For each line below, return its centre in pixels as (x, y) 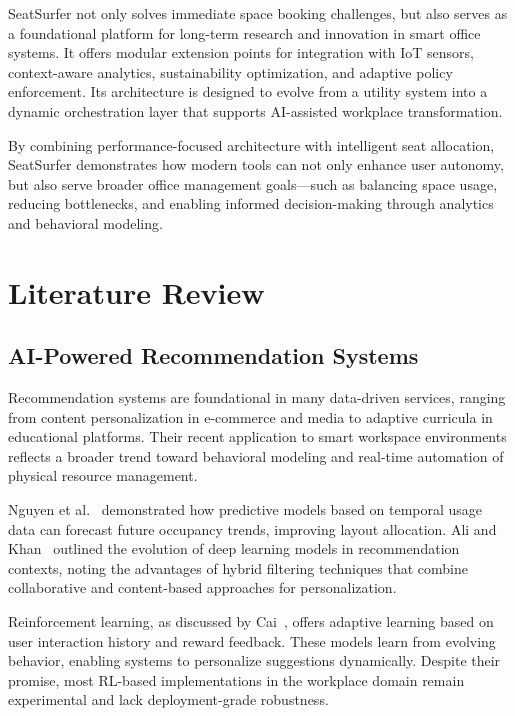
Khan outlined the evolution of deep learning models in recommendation (234, 548)
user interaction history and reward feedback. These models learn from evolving (252, 640)
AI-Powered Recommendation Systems (213, 355)
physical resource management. (103, 475)
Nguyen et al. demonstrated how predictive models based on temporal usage (245, 509)
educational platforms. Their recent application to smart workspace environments (257, 436)
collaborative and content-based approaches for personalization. (202, 587)
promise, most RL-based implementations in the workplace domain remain (236, 679)
